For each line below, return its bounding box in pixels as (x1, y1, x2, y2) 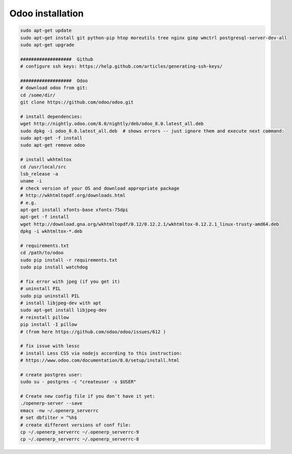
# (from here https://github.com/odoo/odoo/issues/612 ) (20, 328, 166, 335)
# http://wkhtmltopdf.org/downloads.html (20, 193, 126, 198)
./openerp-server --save (20, 400, 83, 406)
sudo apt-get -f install (20, 135, 83, 141)
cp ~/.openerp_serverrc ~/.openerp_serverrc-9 (20, 429, 139, 435)
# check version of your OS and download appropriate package (20, 185, 179, 191)
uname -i (20, 178, 42, 184)
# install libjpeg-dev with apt (20, 300, 102, 306)
